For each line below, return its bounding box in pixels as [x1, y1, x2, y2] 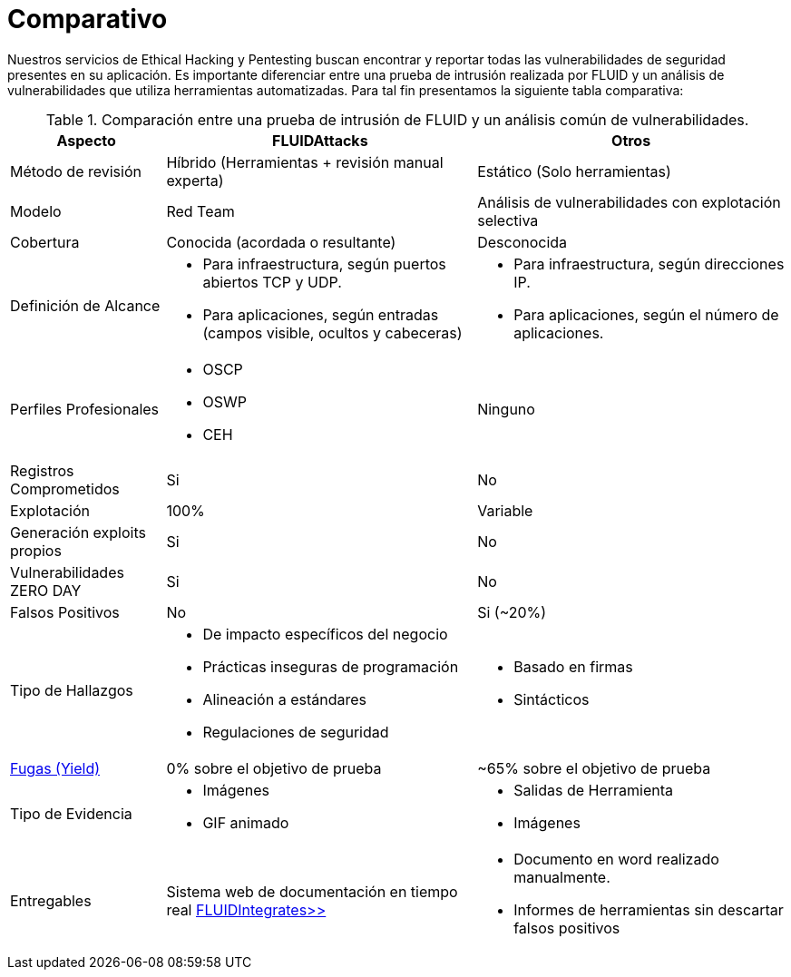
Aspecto [56, 131, 116, 150]
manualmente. [513, 867, 610, 886]
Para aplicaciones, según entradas [202, 305, 439, 324]
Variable [477, 501, 533, 520]
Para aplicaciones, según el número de [513, 305, 779, 324]
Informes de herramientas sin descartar [513, 900, 784, 919]
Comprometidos [10, 479, 120, 498]
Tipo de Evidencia [10, 804, 132, 823]
